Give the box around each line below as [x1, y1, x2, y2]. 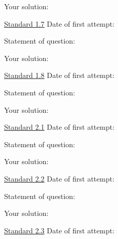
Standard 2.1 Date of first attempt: [4, 122, 115, 132]
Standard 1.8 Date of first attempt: [4, 70, 115, 81]
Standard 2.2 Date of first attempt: [4, 173, 115, 184]
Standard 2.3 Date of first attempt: [4, 225, 115, 235]
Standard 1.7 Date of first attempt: [4, 18, 115, 29]
